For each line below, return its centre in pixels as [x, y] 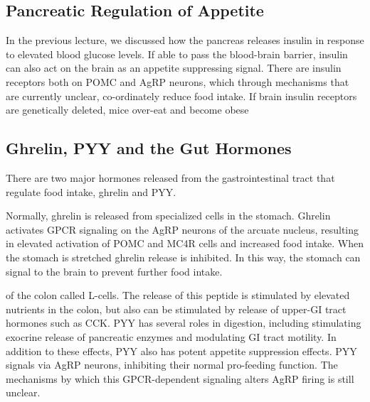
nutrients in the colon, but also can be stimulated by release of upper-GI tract [176, 309]
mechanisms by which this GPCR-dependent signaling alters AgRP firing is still [180, 378]
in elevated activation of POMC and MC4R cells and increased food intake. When [185, 243]
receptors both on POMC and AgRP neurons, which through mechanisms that [178, 81]
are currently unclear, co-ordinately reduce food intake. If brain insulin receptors [181, 96]
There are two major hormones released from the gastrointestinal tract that [170, 177]
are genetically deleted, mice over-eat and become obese [127, 110]
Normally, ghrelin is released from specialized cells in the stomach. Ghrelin [168, 216]
